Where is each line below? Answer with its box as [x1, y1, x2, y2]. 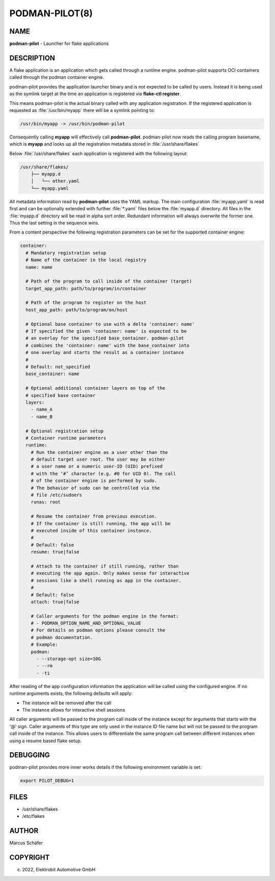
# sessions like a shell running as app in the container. [31, 578, 182, 583]
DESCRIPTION [9, 53, 56, 62]
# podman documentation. [31, 634, 93, 640]
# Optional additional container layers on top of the [25, 385, 166, 391]
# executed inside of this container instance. [31, 527, 152, 533]
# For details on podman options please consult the [31, 628, 166, 633]
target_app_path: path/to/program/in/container [25, 286, 147, 291]
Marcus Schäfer [9, 840, 43, 846]
